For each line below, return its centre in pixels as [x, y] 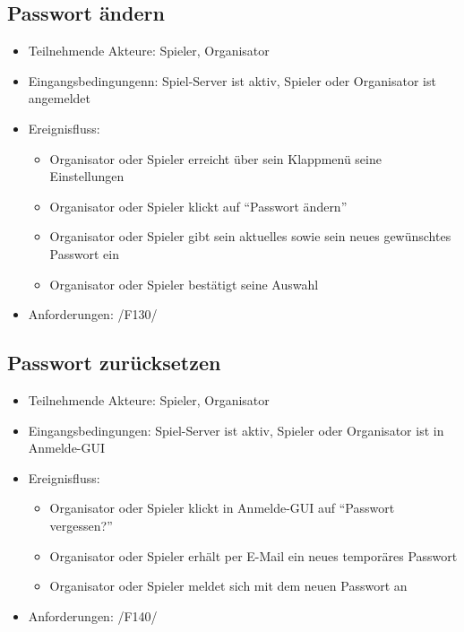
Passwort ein [84, 253]
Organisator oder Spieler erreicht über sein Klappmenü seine [215, 158]
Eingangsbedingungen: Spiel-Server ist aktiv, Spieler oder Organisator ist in [236, 430]
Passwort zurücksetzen [114, 363]
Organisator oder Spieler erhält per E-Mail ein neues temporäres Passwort [253, 555]
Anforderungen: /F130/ [93, 314]
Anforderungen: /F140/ [93, 615]
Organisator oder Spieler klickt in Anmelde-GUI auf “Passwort [222, 508]
